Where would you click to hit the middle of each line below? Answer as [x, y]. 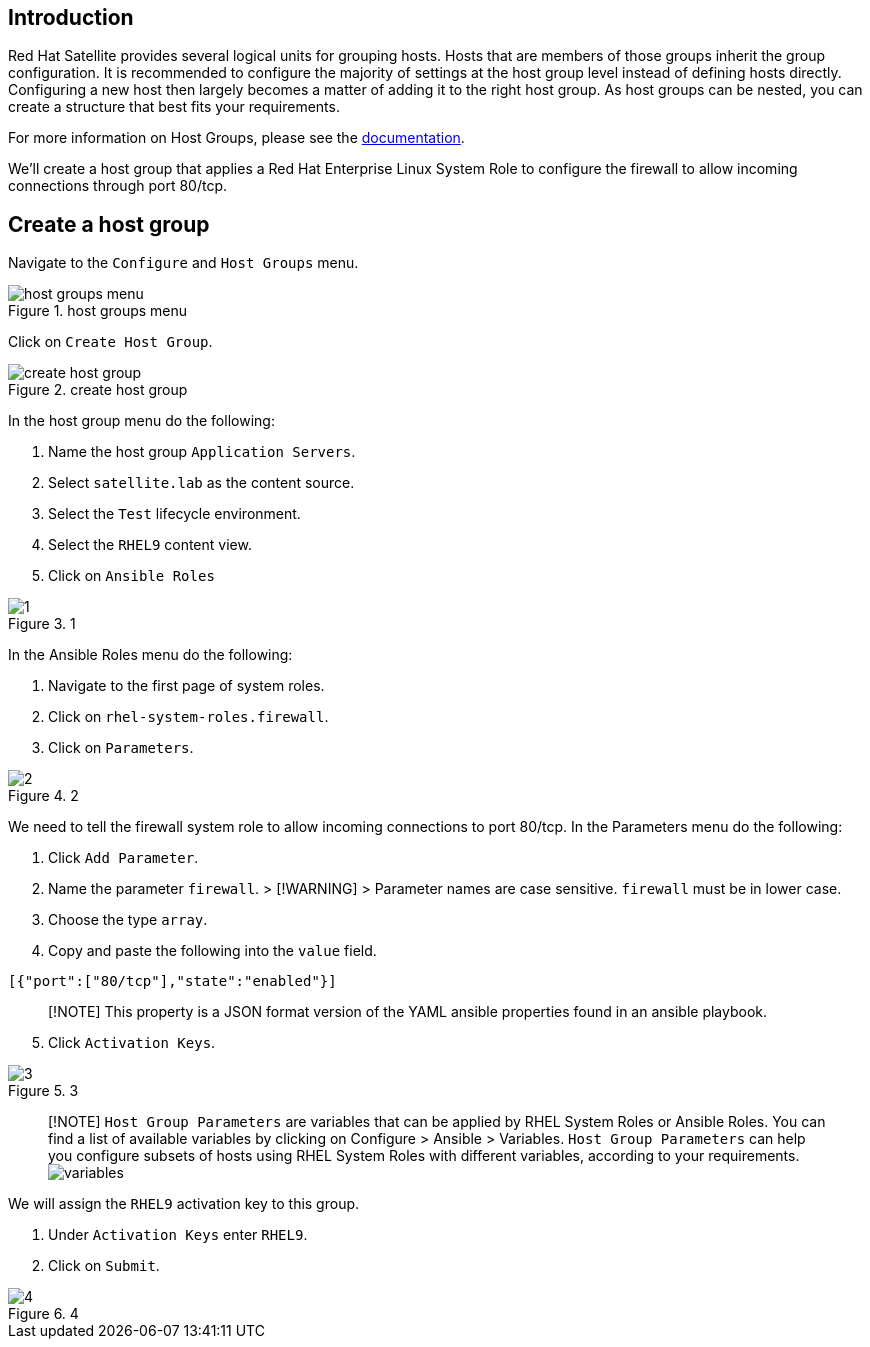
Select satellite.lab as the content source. [201, 483]
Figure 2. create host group [98, 390]
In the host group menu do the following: [141, 421]
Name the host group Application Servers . [202, 452]
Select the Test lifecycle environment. [174, 514]
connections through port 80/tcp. [117, 186]
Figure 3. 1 [42, 624]
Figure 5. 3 [43, 1091]
